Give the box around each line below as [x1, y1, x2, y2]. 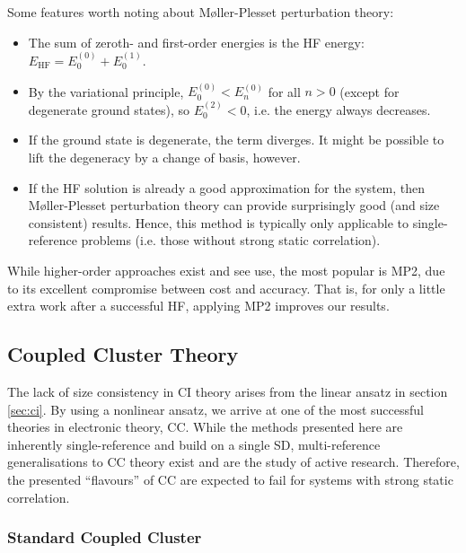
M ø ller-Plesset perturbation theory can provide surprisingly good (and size [28, 196, 440, 215]
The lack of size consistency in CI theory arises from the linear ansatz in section [7, 382, 448, 400]
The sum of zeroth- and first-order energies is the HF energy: [28, 32, 365, 51]
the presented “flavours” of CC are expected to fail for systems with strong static [7, 470, 453, 488]
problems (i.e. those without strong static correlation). [81, 231, 381, 250]
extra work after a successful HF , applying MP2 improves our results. [7, 296, 390, 315]
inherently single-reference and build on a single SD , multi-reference [7, 434, 381, 453]
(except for [339, 82, 400, 101]
